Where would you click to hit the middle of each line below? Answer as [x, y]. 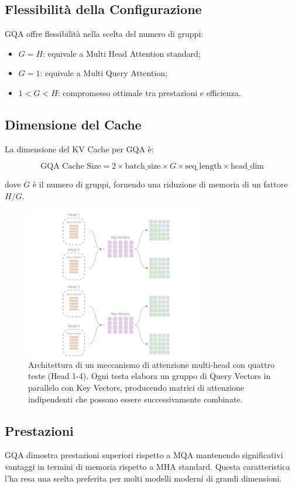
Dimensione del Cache [73, 124]
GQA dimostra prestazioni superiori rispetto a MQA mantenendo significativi [144, 455]
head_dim [247, 167]
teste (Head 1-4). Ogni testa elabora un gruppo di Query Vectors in [150, 376]
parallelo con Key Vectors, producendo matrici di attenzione [136, 388]
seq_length [203, 167]
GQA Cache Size [71, 167]
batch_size [143, 167]
